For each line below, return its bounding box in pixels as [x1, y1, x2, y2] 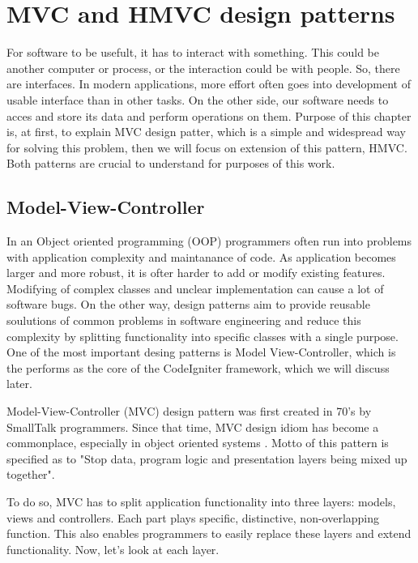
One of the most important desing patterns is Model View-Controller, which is [6, 343, 396, 360]
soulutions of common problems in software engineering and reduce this [6, 312, 361, 329]
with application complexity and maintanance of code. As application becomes [6, 248, 396, 265]
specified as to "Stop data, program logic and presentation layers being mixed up [6, 450, 407, 467]
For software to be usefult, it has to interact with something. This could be [6, 44, 379, 61]
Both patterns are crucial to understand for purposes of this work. [6, 155, 335, 172]
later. [6, 375, 32, 392]
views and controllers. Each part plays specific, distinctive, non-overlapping [6, 509, 380, 526]
